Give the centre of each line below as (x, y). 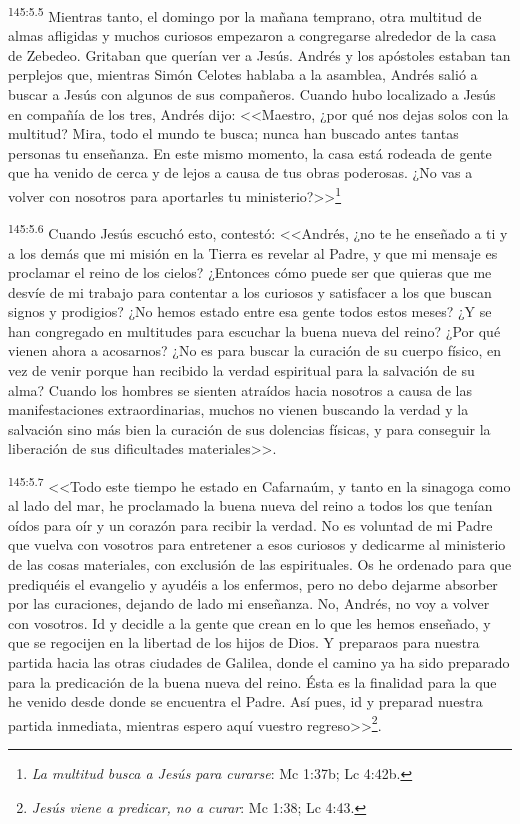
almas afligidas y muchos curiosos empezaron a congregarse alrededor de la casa (252, 35)
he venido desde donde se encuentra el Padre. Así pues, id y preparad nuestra (245, 701)
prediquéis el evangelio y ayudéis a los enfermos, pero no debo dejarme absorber (253, 583)
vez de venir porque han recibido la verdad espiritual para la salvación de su (241, 370)
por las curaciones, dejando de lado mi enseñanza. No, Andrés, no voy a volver (249, 603)
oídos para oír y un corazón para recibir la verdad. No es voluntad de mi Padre (250, 524)
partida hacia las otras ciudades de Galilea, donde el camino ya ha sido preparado (259, 662)
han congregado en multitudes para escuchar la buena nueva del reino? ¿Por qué (254, 330)
